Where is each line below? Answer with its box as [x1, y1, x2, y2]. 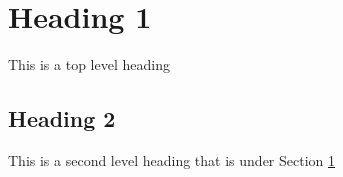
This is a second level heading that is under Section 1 [8, 149, 335, 170]
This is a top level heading [8, 54, 170, 75]
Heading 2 [8, 103, 116, 134]
